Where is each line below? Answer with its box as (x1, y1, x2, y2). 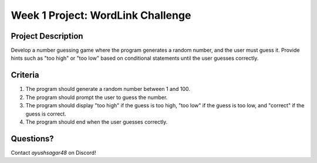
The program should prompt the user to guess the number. (25, 94, 168, 101)
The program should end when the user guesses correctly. (25, 118, 168, 125)
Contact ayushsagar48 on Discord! (11, 149, 96, 156)
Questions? (11, 134, 54, 144)
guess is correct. (25, 110, 67, 117)
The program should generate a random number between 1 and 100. (25, 86, 191, 93)
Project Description (11, 31, 83, 41)
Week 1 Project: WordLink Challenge (11, 9, 191, 22)
